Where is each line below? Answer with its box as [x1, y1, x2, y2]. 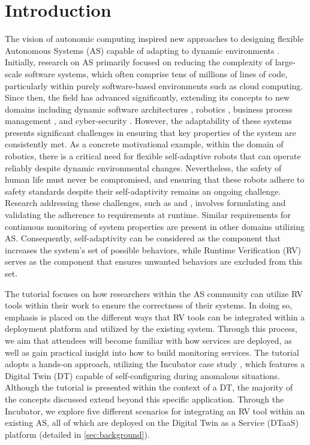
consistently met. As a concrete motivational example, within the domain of [5, 138, 284, 150]
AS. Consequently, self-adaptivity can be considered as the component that [5, 232, 281, 244]
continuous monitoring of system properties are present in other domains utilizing [5, 220, 305, 232]
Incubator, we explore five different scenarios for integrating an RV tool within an [5, 404, 305, 417]
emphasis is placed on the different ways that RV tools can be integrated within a [5, 310, 305, 323]
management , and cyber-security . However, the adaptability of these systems [5, 114, 292, 127]
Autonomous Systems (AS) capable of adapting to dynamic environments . [5, 44, 280, 56]
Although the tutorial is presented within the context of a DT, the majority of [5, 381, 293, 393]
